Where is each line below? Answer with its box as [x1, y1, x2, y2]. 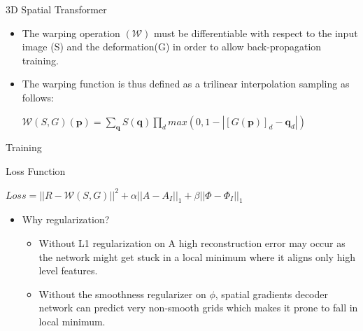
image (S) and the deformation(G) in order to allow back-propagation [22, 39, 322, 54]
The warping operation [22, 25, 120, 40]
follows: [22, 90, 54, 104]
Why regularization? [22, 212, 110, 227]
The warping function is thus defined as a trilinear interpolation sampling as [22, 76, 350, 91]
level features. [38, 263, 98, 278]
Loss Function [6, 163, 66, 178]
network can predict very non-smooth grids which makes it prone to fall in [38, 300, 358, 315]
